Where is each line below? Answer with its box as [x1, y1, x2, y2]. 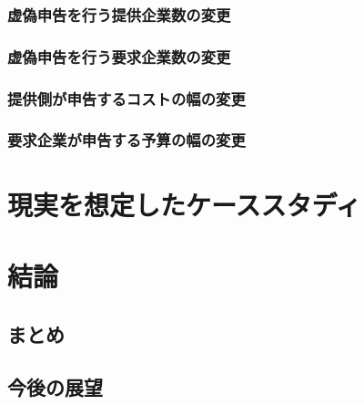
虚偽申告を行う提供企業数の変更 [7, 3, 231, 26]
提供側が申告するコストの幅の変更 [7, 87, 246, 109]
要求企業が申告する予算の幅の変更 [7, 129, 246, 151]
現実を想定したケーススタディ [7, 185, 361, 223]
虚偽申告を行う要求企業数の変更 [7, 45, 231, 67]
